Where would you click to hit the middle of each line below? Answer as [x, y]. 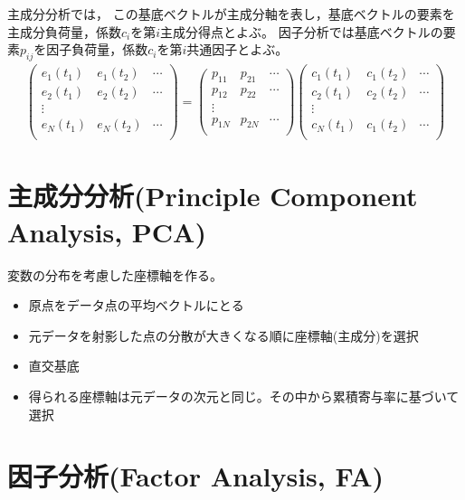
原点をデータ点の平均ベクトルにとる [136, 305]
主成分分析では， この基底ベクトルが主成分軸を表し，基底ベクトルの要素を [231, 14]
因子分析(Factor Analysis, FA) [196, 476]
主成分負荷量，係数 [64, 31]
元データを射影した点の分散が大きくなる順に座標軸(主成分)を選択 [223, 335]
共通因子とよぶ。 [237, 49]
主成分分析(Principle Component [213, 196]
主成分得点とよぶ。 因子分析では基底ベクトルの [302, 31]
